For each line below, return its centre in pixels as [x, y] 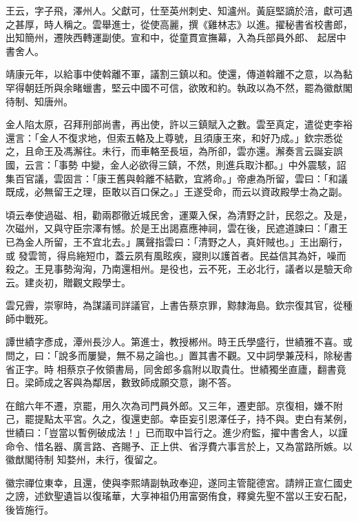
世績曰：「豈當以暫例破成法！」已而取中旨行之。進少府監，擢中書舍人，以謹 [177, 433]
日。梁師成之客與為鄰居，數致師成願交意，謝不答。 [121, 382]
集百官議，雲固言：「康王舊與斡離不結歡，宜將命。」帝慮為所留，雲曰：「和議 [177, 178]
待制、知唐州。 [39, 101]
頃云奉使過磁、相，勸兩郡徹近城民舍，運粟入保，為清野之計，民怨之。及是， [179, 214]
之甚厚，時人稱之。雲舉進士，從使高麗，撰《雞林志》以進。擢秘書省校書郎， [179, 24]
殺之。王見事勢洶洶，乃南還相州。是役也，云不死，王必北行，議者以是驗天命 [179, 269]
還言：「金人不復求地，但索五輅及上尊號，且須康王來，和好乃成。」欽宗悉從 [174, 137]
